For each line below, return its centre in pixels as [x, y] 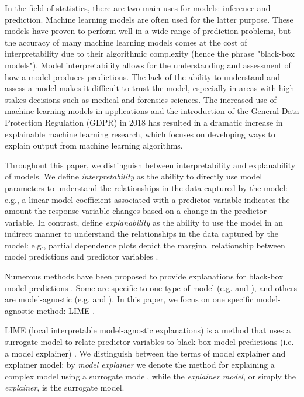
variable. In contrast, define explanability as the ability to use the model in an [144, 222]
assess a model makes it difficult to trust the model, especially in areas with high [150, 88]
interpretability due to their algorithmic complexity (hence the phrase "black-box [150, 53]
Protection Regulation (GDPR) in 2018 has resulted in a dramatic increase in [144, 122]
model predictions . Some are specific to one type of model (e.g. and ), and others [151, 287]
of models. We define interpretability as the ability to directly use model [134, 176]
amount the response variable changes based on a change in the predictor [136, 211]
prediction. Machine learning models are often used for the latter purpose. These [149, 19]
